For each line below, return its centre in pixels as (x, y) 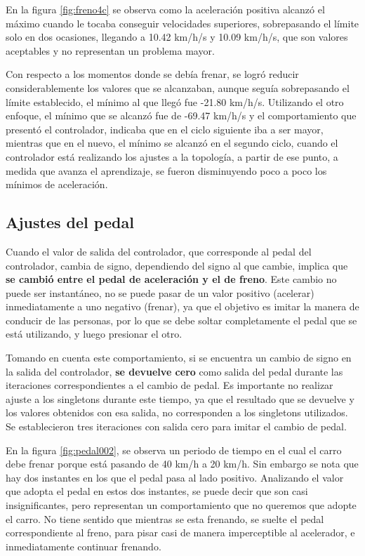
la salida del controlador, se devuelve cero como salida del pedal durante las (174, 371)
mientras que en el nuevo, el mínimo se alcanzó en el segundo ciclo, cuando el (172, 143)
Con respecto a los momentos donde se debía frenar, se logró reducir (152, 74)
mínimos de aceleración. (57, 184)
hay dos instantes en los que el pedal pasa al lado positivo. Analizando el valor (175, 477)
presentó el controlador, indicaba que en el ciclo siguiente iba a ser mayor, (165, 129)
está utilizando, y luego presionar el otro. (94, 334)
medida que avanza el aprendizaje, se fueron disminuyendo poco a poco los (166, 170)
